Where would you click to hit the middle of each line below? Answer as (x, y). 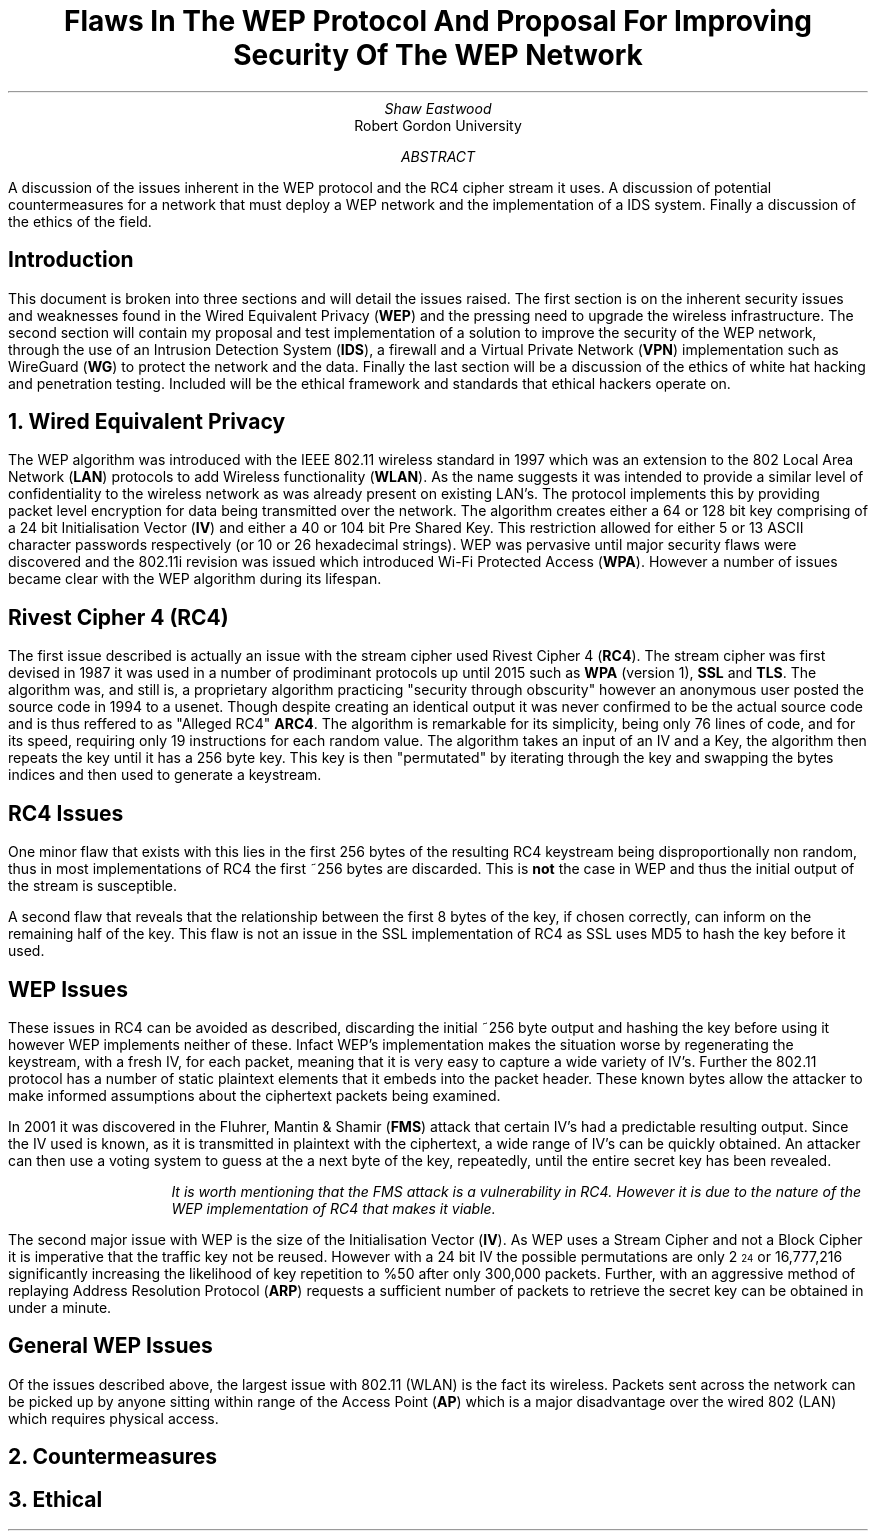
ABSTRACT (438, 156)
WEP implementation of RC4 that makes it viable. (333, 1208)
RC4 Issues (66, 813)
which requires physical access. (113, 1418)
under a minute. (60, 1307)
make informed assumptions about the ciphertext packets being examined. (254, 1095)
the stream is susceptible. (92, 886)
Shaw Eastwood (438, 108)
